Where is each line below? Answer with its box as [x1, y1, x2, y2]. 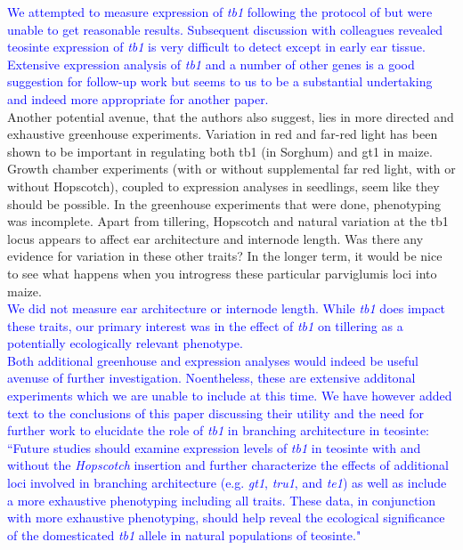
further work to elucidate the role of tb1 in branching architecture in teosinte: [7, 421, 430, 440]
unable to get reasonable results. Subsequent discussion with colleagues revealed [7, 20, 443, 38]
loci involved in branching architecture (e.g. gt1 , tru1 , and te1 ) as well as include [7, 473, 447, 492]
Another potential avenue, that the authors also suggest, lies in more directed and [7, 107, 454, 125]
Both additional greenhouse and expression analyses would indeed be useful [7, 351, 418, 369]
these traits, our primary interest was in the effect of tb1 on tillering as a [7, 316, 403, 335]
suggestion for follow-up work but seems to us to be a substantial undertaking [7, 72, 433, 91]
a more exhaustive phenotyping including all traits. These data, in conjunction [7, 490, 436, 509]
